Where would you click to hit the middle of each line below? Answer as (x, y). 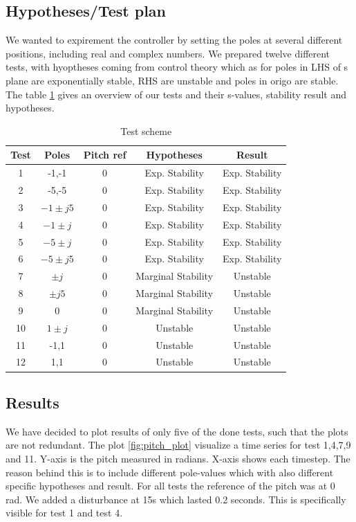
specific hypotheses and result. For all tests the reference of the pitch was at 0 (170, 486)
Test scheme (146, 130)
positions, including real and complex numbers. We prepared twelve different (168, 53)
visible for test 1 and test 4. (64, 513)
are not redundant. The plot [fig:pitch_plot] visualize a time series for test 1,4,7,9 (178, 445)
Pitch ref (105, 155)
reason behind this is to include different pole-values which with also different (170, 472)
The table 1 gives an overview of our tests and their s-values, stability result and (176, 94)
